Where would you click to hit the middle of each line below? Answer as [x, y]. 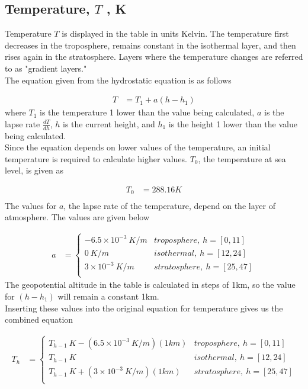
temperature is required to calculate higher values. [96, 158]
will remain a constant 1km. [108, 296]
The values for [31, 205]
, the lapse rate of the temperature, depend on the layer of [169, 205]
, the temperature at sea [242, 158]
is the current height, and [109, 123]
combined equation [39, 319]
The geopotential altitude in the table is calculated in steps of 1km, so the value [150, 284]
